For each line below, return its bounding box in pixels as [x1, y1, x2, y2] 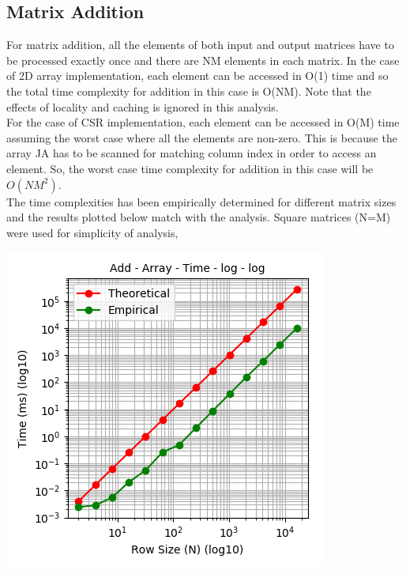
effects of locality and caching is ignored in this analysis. [6, 98, 279, 115]
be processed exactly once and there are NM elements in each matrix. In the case [6, 51, 400, 68]
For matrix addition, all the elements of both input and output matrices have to [6, 36, 394, 53]
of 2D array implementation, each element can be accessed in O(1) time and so [6, 67, 389, 84]
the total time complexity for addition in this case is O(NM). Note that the [6, 82, 371, 99]
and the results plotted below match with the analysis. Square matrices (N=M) [6, 209, 391, 225]
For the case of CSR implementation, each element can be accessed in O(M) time [6, 114, 400, 130]
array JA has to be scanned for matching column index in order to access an [6, 145, 377, 161]
